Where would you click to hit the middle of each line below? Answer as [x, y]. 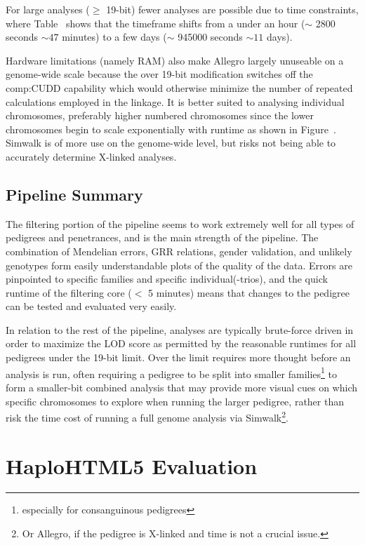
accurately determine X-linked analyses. [91, 156]
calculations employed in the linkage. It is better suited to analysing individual [175, 101]
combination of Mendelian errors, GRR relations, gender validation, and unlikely [179, 251]
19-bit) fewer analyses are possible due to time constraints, [232, 9]
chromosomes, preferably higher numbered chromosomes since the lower [160, 115]
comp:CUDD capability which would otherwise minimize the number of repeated [179, 87]
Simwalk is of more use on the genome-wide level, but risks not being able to [171, 143]
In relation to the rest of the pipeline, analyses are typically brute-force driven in [180, 329]
